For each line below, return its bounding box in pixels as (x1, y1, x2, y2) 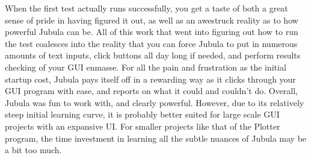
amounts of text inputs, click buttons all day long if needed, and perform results (5, 49, 301, 62)
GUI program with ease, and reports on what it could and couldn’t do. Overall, (5, 84, 298, 97)
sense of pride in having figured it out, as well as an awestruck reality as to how (5, 13, 298, 26)
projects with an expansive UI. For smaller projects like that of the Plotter (5, 119, 280, 132)
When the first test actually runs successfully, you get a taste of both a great (5, 2, 288, 14)
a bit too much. (5, 144, 62, 156)
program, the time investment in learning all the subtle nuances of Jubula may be (5, 131, 307, 144)
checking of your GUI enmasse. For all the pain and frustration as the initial (5, 60, 286, 73)
